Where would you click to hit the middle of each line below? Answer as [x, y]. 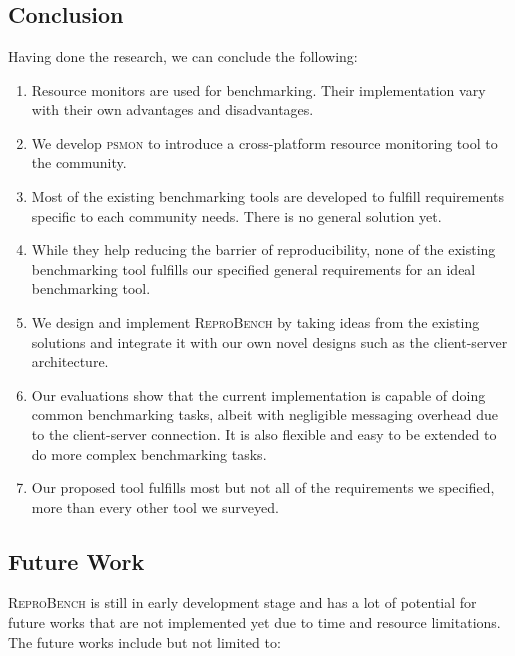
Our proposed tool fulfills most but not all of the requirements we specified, [263, 487]
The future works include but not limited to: [144, 641]
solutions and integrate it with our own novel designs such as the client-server [269, 341]
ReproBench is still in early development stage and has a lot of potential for [242, 602]
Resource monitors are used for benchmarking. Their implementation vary [258, 89]
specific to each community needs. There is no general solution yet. [236, 215]
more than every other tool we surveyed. [155, 506]
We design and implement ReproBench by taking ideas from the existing [255, 321]
